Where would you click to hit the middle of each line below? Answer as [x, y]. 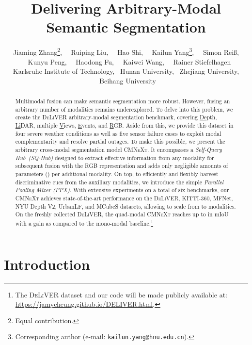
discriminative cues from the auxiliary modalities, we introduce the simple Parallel [119, 182]
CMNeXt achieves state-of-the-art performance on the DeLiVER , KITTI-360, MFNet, [124, 198]
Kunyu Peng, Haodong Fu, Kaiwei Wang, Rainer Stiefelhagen [129, 61]
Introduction [47, 264]
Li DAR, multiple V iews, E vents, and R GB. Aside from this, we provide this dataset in [124, 125]
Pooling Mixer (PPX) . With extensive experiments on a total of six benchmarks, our [122, 190]
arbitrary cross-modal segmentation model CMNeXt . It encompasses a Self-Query [118, 150]
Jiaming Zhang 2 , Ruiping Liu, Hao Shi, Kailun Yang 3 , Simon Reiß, [126, 51]
